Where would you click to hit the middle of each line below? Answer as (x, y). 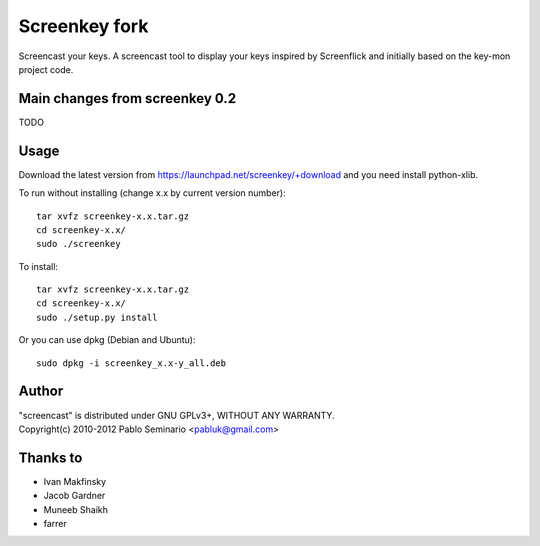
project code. (46, 69)
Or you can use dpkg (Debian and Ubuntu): (107, 340)
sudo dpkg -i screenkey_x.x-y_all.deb (131, 363)
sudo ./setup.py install (97, 317)
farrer (55, 524)
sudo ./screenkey (78, 244)
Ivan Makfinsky (75, 481)
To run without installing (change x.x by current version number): (152, 193)
